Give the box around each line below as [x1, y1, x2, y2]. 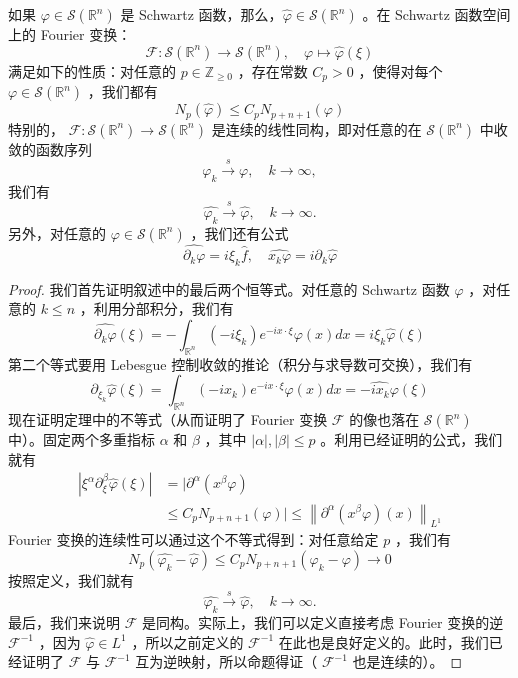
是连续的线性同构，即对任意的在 [211, 118, 422, 139]
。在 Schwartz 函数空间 [362, 4, 511, 24]
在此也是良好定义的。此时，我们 [278, 631, 489, 652]
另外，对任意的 [8, 222, 106, 243]
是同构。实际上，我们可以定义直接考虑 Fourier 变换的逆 [141, 612, 504, 633]
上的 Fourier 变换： [8, 24, 132, 44]
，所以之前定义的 [131, 631, 244, 652]
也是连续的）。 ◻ [352, 651, 463, 672]
